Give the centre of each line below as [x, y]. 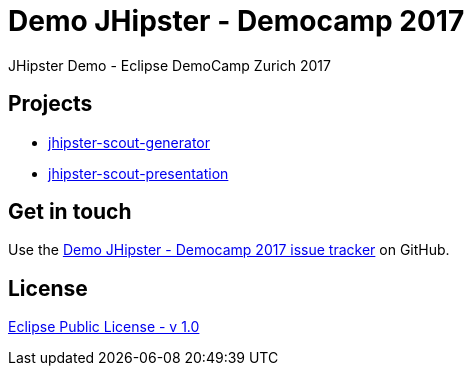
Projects [50, 104]
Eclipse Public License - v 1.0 [104, 327]
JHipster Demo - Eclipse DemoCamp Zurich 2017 [169, 65]
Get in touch [70, 212]
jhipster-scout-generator [129, 142]
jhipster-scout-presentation [138, 173]
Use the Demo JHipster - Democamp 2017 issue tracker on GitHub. [229, 250]
